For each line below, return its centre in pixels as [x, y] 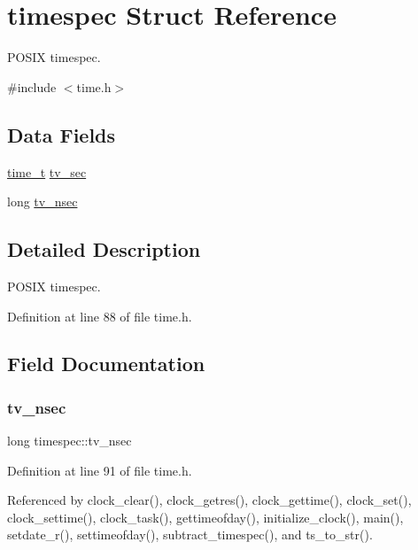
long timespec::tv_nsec [70, 441]
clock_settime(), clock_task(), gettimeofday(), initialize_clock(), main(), [205, 517]
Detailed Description [104, 249]
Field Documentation [106, 364]
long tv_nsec [43, 201]
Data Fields [62, 134]
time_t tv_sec [47, 171]
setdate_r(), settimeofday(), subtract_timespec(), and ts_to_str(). [190, 535]
